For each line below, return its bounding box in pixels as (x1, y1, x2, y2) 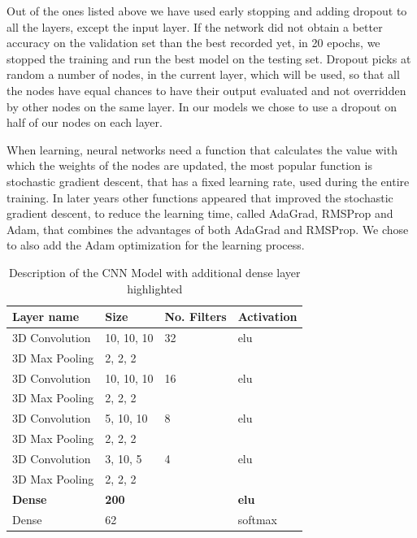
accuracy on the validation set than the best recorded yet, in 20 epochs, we (7, 34, 380, 51)
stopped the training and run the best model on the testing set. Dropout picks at (7, 50, 411, 67)
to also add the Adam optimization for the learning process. (7, 236, 305, 254)
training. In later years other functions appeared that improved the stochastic (7, 189, 393, 206)
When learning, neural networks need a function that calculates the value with (7, 141, 397, 158)
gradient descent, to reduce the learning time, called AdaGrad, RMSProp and (7, 205, 393, 222)
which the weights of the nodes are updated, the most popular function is (7, 157, 372, 174)
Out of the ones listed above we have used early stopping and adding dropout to (7, 2, 407, 19)
